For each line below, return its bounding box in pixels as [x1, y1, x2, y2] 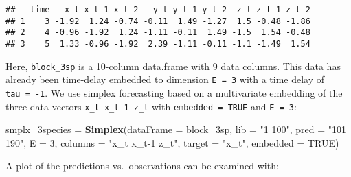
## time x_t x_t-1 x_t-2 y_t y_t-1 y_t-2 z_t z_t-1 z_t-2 [5, 5, 310, 14]
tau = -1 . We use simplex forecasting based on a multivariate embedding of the [5, 85, 343, 99]
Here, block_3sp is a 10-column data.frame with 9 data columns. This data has [5, 58, 341, 73]
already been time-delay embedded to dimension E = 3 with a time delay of [5, 72, 325, 86]
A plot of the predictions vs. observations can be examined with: [5, 158, 279, 173]
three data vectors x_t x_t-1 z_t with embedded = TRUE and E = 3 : [5, 99, 297, 113]
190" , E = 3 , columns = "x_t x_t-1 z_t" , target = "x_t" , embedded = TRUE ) [5, 135, 339, 150]
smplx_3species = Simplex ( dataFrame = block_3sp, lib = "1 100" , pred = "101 [5, 122, 347, 137]
